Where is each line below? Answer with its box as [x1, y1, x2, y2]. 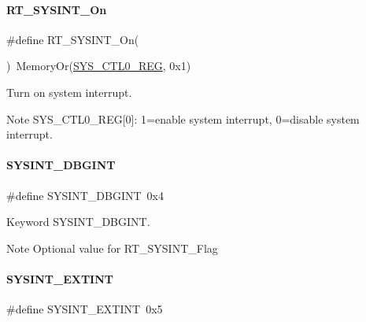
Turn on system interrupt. [6, 83, 132, 100]
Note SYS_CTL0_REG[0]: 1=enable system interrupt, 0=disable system [6, 110, 360, 127]
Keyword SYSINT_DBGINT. [6, 213, 150, 230]
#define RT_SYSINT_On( [6, 31, 139, 47]
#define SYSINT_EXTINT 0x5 [6, 301, 163, 317]
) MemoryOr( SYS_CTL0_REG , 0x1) [6, 57, 191, 74]
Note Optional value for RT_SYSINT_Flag [6, 239, 218, 256]
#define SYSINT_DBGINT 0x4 [6, 187, 164, 203]
